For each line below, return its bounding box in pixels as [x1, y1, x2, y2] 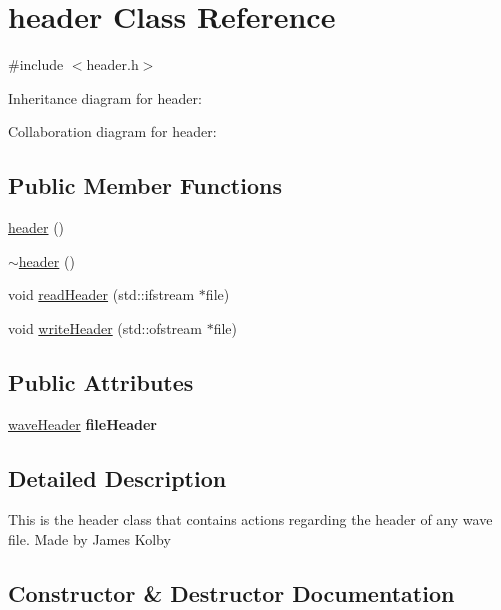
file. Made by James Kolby [8, 529, 171, 550]
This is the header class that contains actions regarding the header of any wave [8, 509, 493, 530]
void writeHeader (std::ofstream [8, 317, 202, 338]
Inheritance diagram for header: [8, 87, 202, 108]
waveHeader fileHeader [8, 413, 157, 434]
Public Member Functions [8, 170, 282, 201]
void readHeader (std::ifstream [8, 284, 195, 305]
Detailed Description [8, 462, 227, 493]
